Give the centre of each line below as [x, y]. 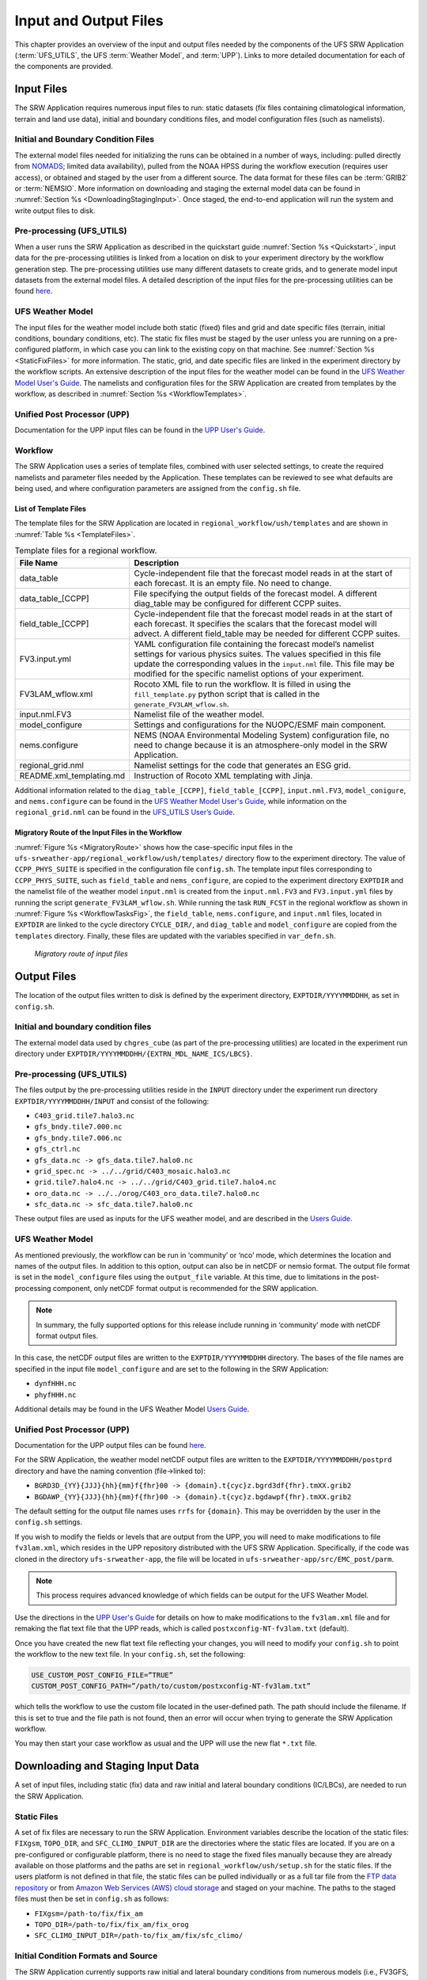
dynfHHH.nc [55, 1384]
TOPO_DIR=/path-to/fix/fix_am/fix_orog [111, 1925]
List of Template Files [51, 508]
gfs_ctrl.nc [57, 1149]
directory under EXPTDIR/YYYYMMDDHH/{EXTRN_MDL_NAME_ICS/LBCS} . [134, 1054]
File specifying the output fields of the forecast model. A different [255, 593]
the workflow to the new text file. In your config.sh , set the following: [130, 1654]
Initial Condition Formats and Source [86, 1956]
